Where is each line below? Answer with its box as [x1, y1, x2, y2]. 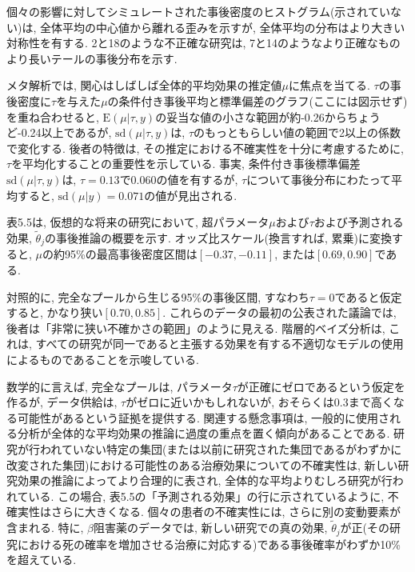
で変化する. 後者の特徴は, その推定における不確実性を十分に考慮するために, [6, 139, 404, 156]
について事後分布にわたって [246, 170, 392, 187]
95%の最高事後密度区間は [65, 246, 198, 262]
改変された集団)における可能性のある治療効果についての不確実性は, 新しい [6, 456, 398, 473]
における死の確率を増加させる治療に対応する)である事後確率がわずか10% [17, 535, 401, 552]
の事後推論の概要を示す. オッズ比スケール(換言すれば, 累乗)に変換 [44, 229, 392, 246]
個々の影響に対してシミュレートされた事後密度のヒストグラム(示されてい [6, 3, 390, 19]
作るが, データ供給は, [6, 394, 118, 410]
